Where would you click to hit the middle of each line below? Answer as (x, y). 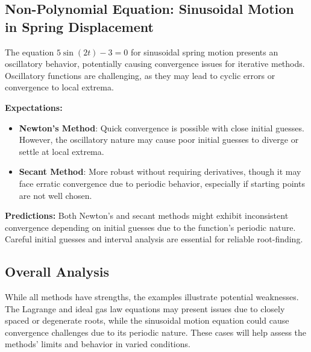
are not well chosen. (55, 195)
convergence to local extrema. (59, 87)
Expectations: (34, 107)
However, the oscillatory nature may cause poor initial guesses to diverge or (159, 140)
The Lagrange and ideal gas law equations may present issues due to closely (145, 308)
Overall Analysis (57, 272)
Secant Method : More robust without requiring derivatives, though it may (160, 171)
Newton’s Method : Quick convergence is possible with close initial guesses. (162, 127)
